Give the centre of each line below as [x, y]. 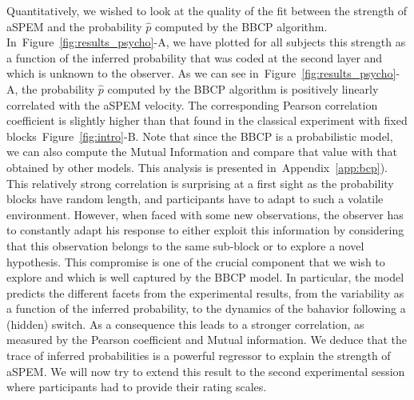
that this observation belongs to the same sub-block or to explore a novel [185, 245]
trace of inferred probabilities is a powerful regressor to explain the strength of [199, 356]
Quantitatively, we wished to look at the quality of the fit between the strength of [207, 10]
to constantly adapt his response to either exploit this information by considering [205, 230]
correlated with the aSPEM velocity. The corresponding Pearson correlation [192, 104]
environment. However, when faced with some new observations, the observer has [205, 214]
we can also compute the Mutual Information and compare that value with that [202, 152]
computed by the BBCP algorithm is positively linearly [243, 88]
